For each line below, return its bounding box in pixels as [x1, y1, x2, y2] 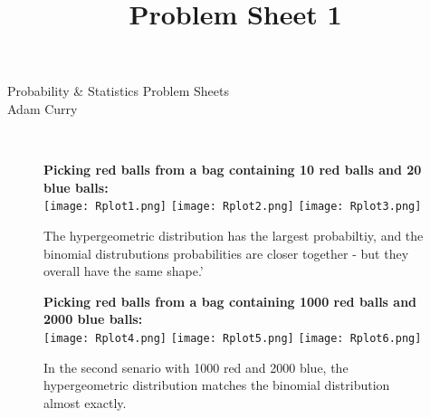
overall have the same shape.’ [43, 261, 204, 280]
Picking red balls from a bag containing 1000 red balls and [43, 291, 417, 310]
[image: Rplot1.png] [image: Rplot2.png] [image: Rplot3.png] [43, 200, 422, 214]
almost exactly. [43, 393, 127, 412]
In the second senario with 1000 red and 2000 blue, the [43, 357, 349, 376]
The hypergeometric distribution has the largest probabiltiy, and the [43, 226, 424, 244]
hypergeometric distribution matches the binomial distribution [43, 375, 390, 394]
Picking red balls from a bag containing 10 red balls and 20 [43, 160, 422, 179]
